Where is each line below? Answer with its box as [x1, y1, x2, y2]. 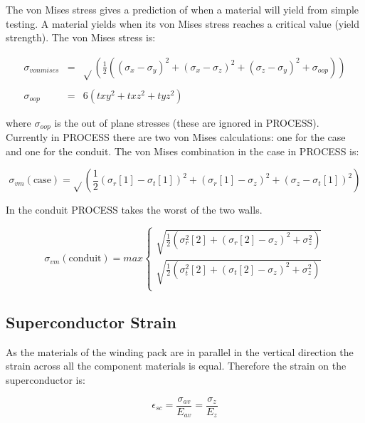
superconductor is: [6, 372, 85, 387]
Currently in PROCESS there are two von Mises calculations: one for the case [6, 130, 346, 145]
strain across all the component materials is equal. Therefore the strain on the [6, 358, 347, 373]
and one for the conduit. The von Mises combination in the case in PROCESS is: [6, 143, 359, 158]
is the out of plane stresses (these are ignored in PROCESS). [54, 115, 319, 130]
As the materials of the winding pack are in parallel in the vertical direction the [6, 344, 354, 359]
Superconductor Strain [6, 310, 176, 333]
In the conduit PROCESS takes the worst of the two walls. [6, 202, 263, 217]
